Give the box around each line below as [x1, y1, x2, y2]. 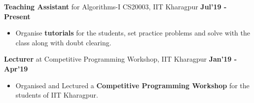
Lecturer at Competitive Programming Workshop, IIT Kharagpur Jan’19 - [4, 54, 237, 64]
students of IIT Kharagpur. [15, 90, 98, 100]
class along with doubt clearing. [15, 37, 111, 47]
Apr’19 [4, 63, 28, 73]
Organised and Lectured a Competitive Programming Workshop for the [15, 80, 250, 90]
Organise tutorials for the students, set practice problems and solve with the [15, 28, 250, 38]
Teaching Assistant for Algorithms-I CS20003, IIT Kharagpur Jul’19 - [4, 1, 227, 11]
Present [4, 11, 31, 21]
